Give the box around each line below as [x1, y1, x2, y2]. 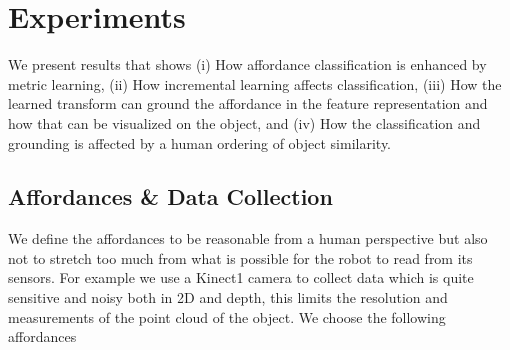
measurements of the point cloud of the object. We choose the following [8, 306, 446, 327]
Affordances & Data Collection [8, 181, 333, 212]
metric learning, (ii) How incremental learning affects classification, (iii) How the [8, 73, 502, 94]
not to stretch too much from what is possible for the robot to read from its [8, 247, 473, 268]
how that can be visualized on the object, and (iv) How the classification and [8, 112, 481, 133]
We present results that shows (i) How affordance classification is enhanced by [8, 54, 487, 75]
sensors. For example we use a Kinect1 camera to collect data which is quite [8, 267, 474, 288]
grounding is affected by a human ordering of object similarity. [8, 132, 392, 153]
